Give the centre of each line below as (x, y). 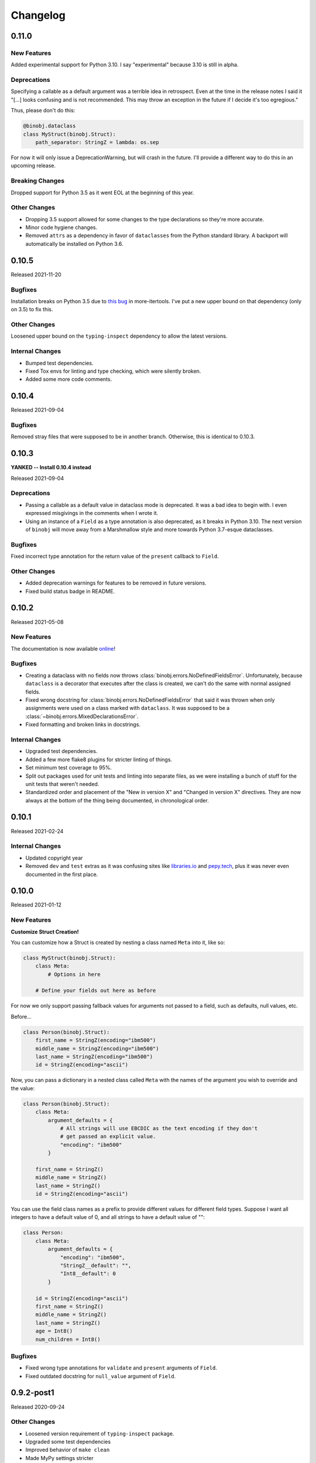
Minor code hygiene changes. (61, 228)
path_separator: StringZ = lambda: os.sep (97, 142)
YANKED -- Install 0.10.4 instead (51, 468)
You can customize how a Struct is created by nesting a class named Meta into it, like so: (118, 942)
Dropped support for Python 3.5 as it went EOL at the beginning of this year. (102, 193)
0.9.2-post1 (33, 1393)
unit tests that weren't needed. (62, 784)
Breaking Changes (38, 181)
